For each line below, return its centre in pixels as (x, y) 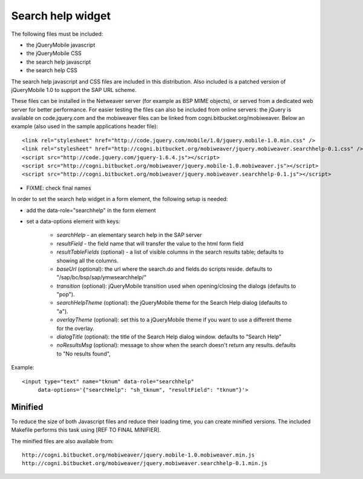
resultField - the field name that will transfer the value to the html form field (150, 243)
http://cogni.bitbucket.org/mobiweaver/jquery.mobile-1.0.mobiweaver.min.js (139, 455)
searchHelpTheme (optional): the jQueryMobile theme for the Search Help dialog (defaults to (172, 303)
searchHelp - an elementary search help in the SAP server (129, 235)
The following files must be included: (57, 34)
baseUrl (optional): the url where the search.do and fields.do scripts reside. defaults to (164, 269)
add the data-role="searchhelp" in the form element (91, 210)
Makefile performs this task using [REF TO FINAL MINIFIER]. (86, 430)
